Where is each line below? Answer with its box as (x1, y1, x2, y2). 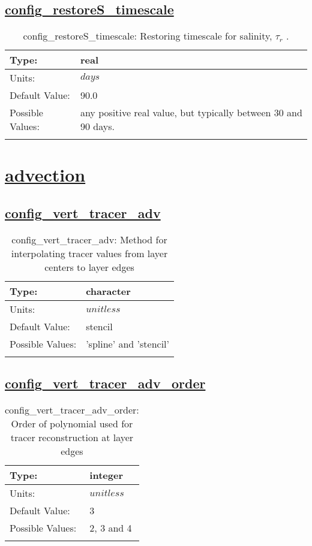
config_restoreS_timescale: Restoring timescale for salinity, (23, 29, 272, 43)
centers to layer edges (44, 260, 134, 274)
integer (89, 467, 123, 482)
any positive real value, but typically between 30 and (80, 105, 302, 120)
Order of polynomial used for (11, 416, 133, 430)
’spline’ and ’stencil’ (86, 336, 170, 351)
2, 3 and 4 (89, 520, 132, 535)
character (86, 283, 131, 298)
